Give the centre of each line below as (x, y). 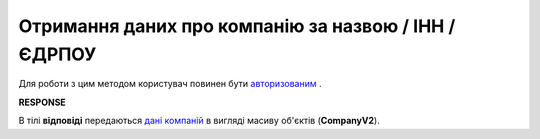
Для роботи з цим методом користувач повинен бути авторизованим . (170, 84)
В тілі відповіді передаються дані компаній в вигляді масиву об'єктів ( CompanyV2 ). (199, 121)
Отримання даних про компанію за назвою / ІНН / (237, 26)
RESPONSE (42, 102)
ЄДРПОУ (57, 54)
